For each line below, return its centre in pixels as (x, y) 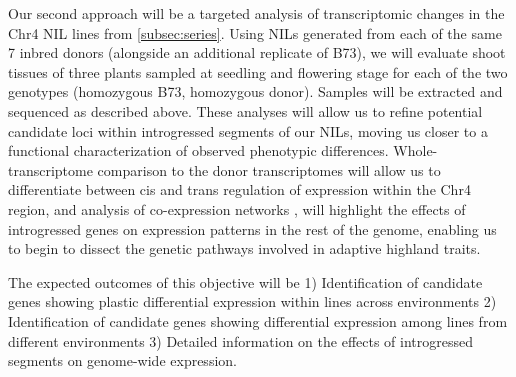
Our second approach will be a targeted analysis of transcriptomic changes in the (256, 13)
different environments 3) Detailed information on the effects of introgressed (241, 340)
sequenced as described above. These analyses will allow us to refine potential (245, 110)
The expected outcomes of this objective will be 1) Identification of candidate (245, 281)
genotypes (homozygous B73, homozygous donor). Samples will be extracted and (255, 91)
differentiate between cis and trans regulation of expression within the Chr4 (239, 189)
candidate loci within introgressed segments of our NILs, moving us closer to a (248, 130)
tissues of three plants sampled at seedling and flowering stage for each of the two (258, 71)
